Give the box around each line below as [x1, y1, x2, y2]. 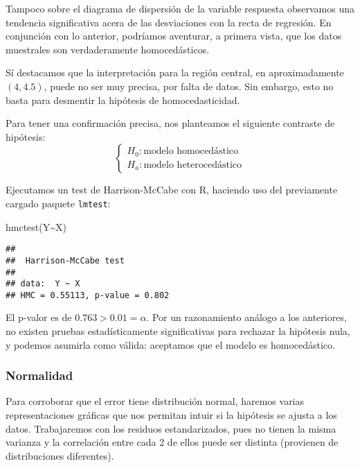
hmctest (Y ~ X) [6, 219, 66, 234]
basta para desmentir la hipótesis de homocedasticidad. [6, 92, 240, 107]
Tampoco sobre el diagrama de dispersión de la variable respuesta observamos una [6, 1, 354, 15]
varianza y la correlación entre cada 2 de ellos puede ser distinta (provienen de [6, 435, 339, 449]
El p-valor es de [6, 310, 72, 324]
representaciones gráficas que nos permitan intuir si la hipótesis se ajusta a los [6, 408, 337, 422]
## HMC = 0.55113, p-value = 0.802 [6, 290, 170, 300]
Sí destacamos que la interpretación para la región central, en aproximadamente [6, 65, 344, 80]
